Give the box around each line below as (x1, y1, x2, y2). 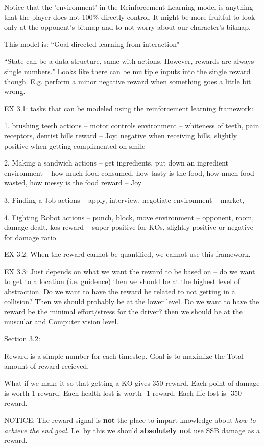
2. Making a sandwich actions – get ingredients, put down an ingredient (4, 157, 228, 168)
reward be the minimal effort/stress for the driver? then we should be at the (4, 306, 243, 317)
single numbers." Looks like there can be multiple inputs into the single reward (4, 65, 251, 76)
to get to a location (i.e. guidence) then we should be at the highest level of (4, 276, 241, 287)
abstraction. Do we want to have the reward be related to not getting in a (4, 286, 235, 297)
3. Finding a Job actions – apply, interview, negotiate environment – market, (4, 194, 245, 205)
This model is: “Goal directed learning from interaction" (4, 38, 180, 49)
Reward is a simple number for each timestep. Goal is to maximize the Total (4, 350, 244, 361)
